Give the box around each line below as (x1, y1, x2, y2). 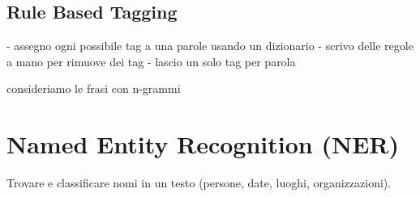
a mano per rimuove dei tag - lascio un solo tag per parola (6, 52, 296, 69)
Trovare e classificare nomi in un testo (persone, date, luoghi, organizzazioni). (6, 174, 392, 191)
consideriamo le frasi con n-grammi (6, 80, 181, 97)
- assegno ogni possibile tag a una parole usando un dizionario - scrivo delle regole (6, 37, 414, 54)
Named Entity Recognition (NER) (6, 128, 399, 161)
